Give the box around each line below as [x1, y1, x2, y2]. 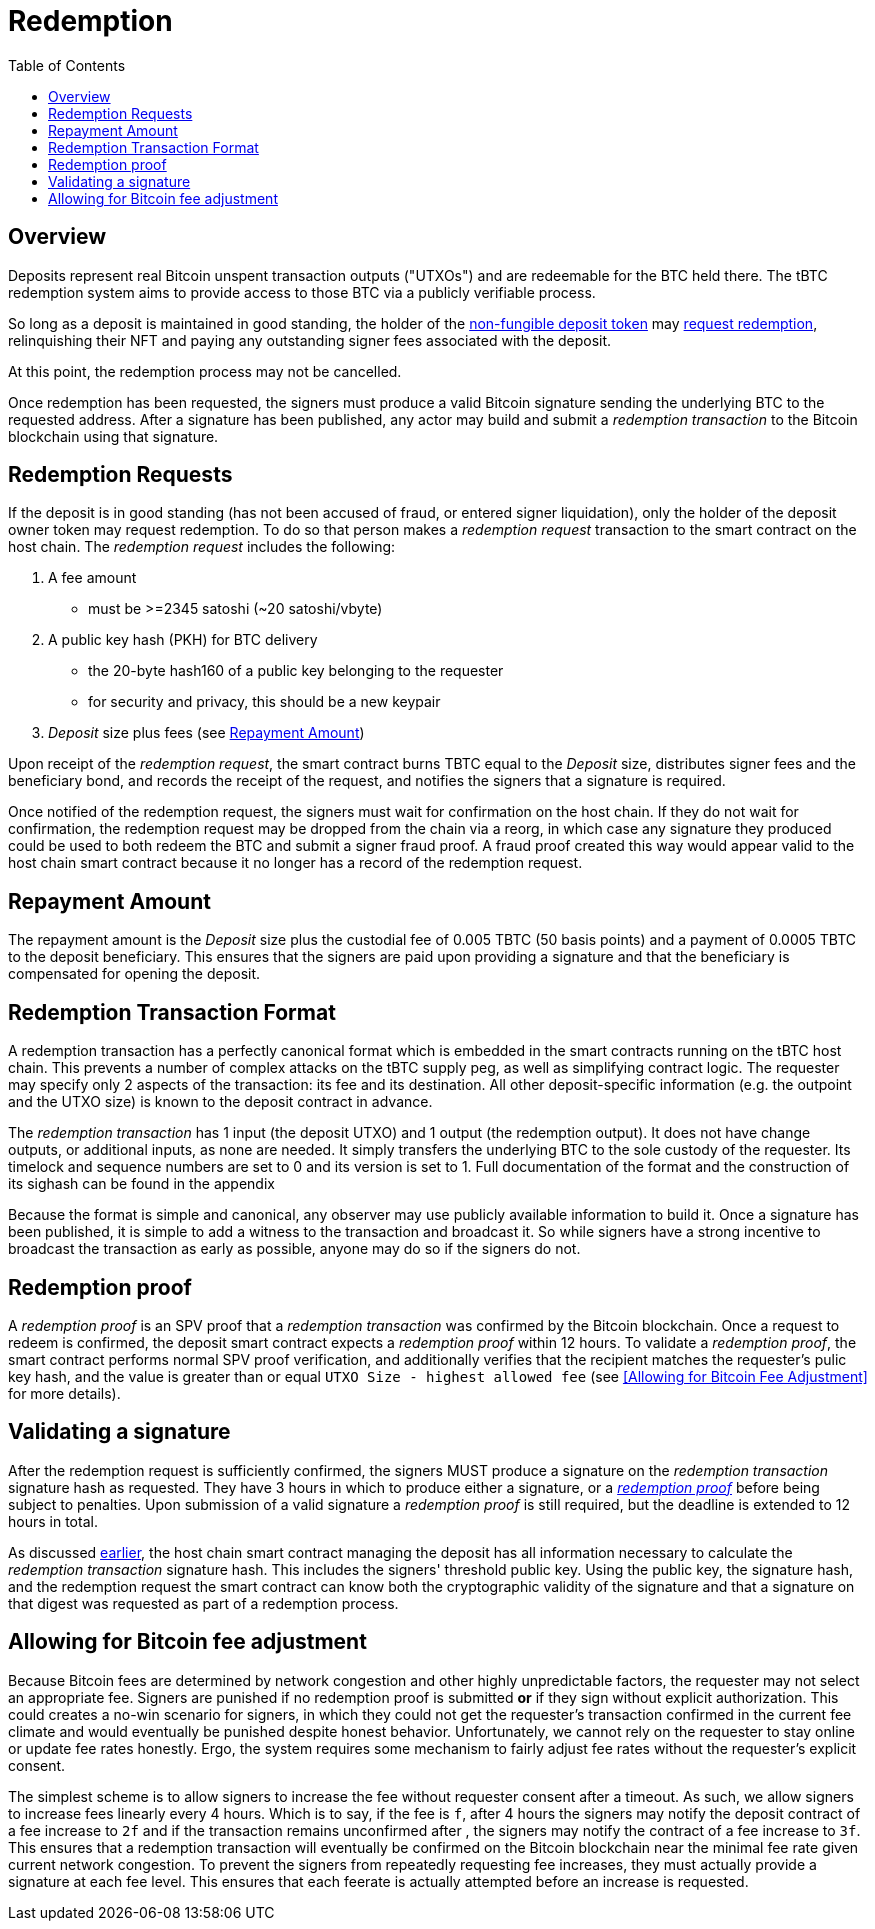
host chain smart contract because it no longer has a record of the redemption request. [8, 854, 583, 872]
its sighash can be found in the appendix [8, 1175, 275, 1193]
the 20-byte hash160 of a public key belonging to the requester [88, 662, 504, 680]
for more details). [8, 1384, 121, 1402]
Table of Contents [8, 56, 126, 74]
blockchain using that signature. [8, 427, 219, 445]
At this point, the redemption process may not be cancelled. [8, 362, 402, 380]
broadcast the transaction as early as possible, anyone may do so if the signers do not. [8, 1240, 581, 1258]
